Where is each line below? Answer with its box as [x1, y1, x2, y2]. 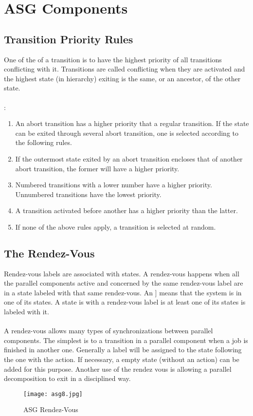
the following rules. [15, 137, 72, 147]
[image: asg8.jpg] [23, 390, 83, 398]
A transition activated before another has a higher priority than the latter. [15, 205, 238, 216]
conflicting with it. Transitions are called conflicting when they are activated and [4, 64, 245, 74]
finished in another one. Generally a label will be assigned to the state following [4, 344, 242, 355]
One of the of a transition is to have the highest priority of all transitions [4, 54, 222, 64]
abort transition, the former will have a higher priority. [15, 163, 180, 173]
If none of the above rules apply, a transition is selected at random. [15, 221, 216, 232]
